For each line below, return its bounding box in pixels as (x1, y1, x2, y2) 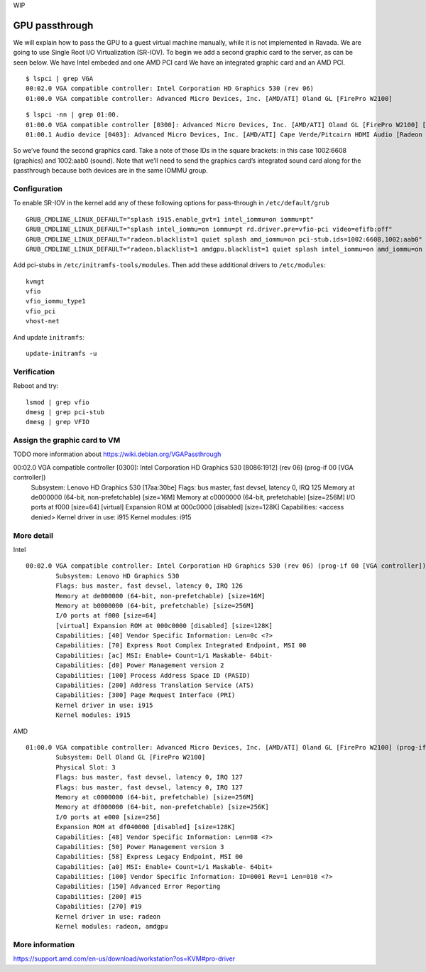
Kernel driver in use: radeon (55, 912, 161, 920)
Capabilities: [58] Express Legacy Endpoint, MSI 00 (55, 853, 243, 861)
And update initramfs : (13, 333, 85, 341)
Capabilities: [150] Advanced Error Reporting (55, 882, 221, 891)
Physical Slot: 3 (55, 763, 116, 771)
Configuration (13, 183, 63, 193)
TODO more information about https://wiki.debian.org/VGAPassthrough (13, 450, 222, 458)
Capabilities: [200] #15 (55, 892, 142, 900)
